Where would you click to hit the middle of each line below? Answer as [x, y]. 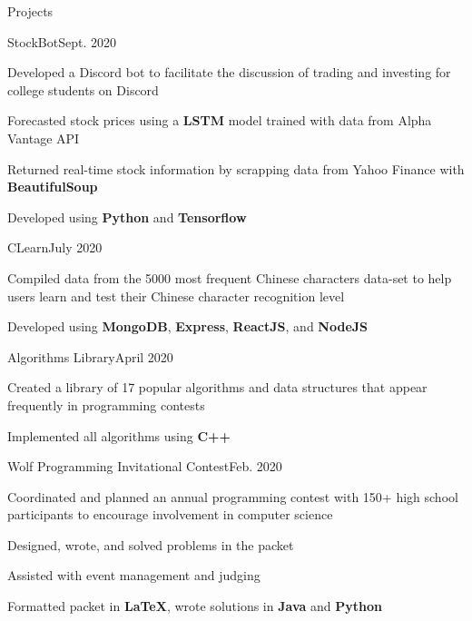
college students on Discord [83, 89]
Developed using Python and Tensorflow [127, 217]
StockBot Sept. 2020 [62, 41]
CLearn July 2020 [55, 247]
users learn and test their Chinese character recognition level [176, 296]
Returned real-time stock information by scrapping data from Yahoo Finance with [236, 168]
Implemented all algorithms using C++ [119, 435]
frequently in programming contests [106, 404]
